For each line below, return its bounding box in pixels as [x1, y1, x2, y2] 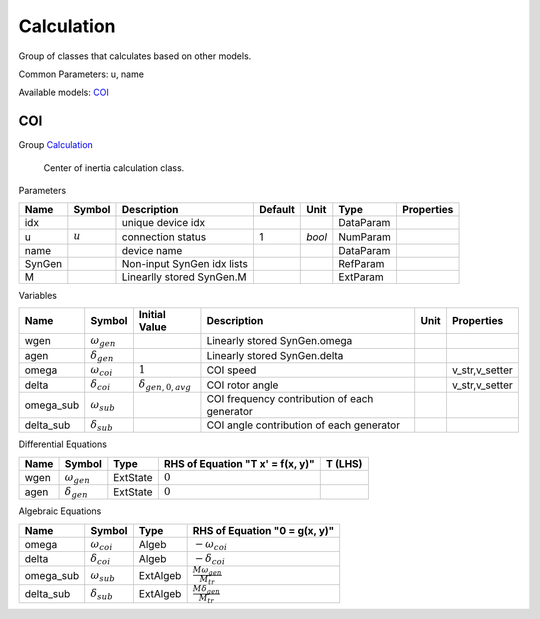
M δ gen [192, 583, 220, 595]
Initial [138, 308, 166, 322]
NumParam [338, 230, 392, 244]
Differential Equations [18, 438, 107, 450]
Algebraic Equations [18, 505, 102, 517]
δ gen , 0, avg [138, 378, 192, 393]
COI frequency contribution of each [206, 391, 374, 405]
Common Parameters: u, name [18, 68, 145, 80]
